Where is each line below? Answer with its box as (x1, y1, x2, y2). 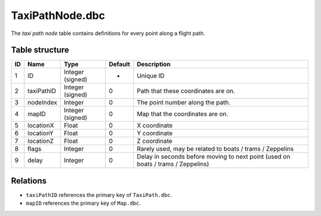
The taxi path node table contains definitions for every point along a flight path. (11, 30, 205, 37)
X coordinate (137, 122, 173, 130)
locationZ (27, 137, 54, 145)
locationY (27, 129, 53, 138)
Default (109, 60, 130, 68)
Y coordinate (137, 129, 173, 138)
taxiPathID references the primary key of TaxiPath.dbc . (26, 191, 172, 198)
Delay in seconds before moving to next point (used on (137, 153, 291, 161)
